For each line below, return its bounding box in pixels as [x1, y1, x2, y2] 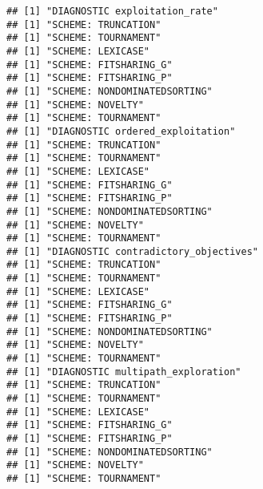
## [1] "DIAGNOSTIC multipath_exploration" [6, 366, 241, 378]
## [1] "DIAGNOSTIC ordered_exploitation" [6, 125, 236, 137]
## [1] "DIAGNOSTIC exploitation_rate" [6, 6, 218, 17]
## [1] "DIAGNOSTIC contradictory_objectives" [6, 245, 258, 257]
